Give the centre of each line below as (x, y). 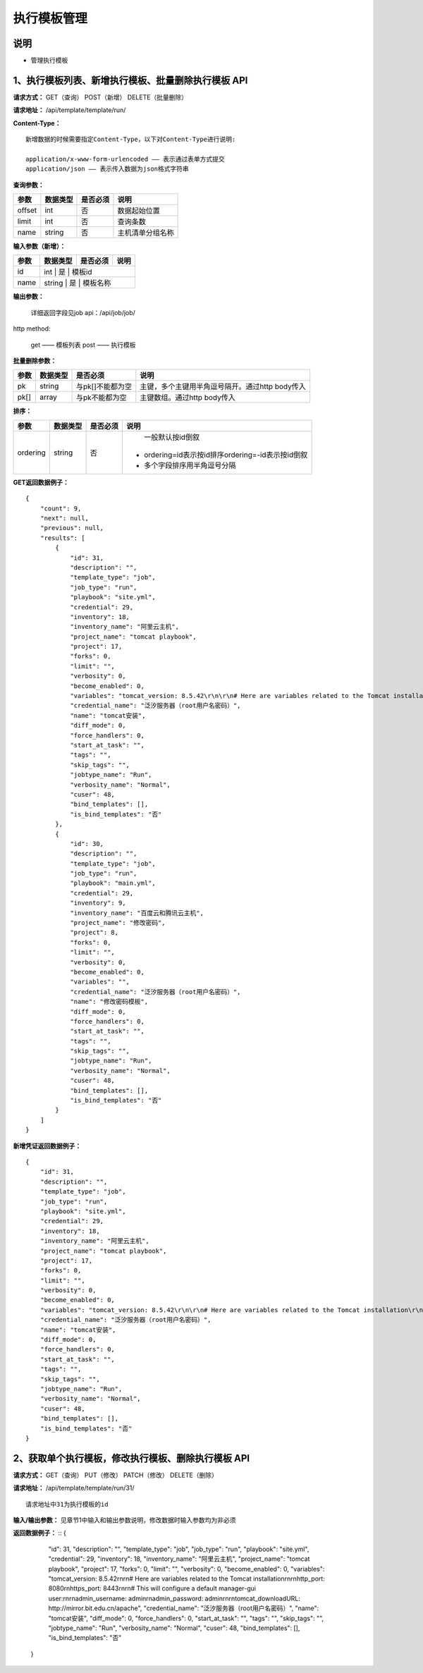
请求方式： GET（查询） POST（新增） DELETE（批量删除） (100, 97)
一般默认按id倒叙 (172, 437)
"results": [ (62, 538)
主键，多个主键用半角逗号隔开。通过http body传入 (223, 386)
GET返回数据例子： (41, 482)
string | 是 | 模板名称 (77, 283)
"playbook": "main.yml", (113, 883)
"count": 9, (61, 508)
